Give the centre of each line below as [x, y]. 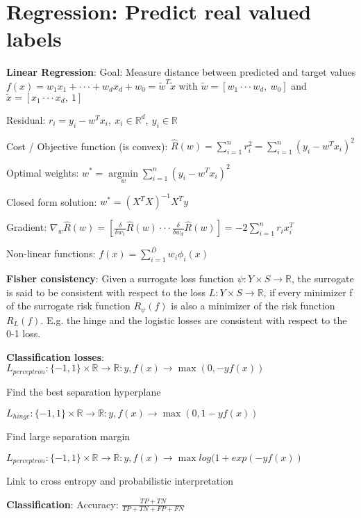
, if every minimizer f [308, 292]
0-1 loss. [24, 333]
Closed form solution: [52, 201]
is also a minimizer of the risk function [253, 306]
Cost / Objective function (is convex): [87, 146]
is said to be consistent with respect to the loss [106, 292]
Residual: [26, 119]
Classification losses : [55, 356]
